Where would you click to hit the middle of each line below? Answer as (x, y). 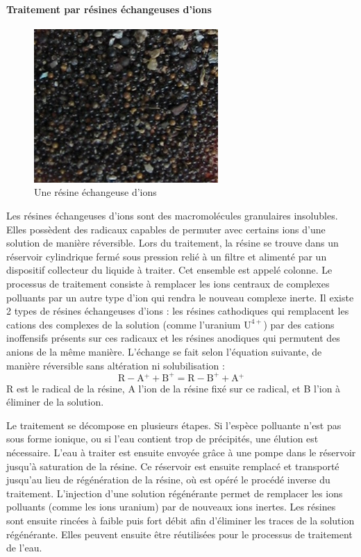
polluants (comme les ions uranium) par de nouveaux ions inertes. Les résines (171, 507)
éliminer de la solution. (55, 402)
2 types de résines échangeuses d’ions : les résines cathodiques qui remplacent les (178, 311)
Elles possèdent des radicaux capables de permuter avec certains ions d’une (166, 229)
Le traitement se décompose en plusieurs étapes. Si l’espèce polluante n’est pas (174, 425)
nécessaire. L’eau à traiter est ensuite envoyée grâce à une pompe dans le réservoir (181, 452)
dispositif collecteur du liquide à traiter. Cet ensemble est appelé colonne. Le (169, 270)
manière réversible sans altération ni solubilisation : (116, 365)
